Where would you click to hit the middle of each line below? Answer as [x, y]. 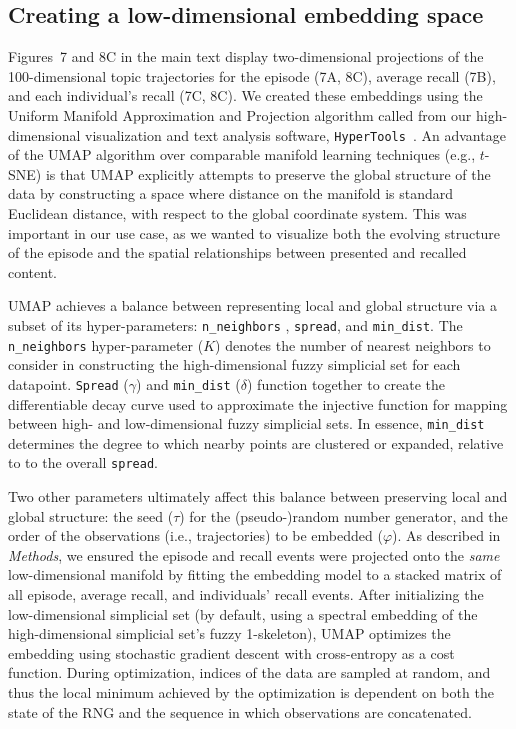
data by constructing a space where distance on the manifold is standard [231, 193]
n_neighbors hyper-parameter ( [106, 344]
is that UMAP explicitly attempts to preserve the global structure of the [268, 173]
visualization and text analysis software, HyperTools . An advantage [295, 134]
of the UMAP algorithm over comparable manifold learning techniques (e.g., [242, 154]
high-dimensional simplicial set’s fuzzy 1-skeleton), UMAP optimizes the [229, 633]
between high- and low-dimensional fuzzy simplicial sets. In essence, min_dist [246, 423]
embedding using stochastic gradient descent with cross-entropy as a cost [231, 652]
